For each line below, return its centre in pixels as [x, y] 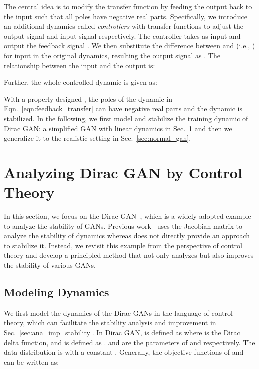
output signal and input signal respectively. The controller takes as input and [122, 36]
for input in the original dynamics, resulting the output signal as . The [112, 55]
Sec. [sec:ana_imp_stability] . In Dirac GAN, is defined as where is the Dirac [122, 332]
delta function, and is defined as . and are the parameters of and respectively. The [129, 342]
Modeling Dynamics [57, 292]
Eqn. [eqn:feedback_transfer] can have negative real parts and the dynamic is [123, 109]
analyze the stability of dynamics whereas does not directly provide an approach [127, 236]
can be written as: [32, 362]
